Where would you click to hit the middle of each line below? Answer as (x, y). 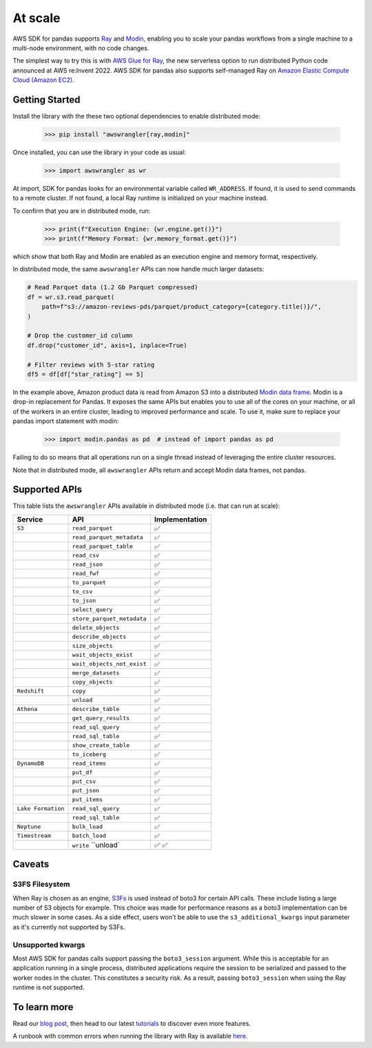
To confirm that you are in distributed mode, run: (82, 211)
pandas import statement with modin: (66, 421)
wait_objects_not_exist (109, 664)
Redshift (31, 691)
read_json (87, 565)
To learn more (43, 1007)
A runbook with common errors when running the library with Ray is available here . (130, 1036)
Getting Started (46, 100)
